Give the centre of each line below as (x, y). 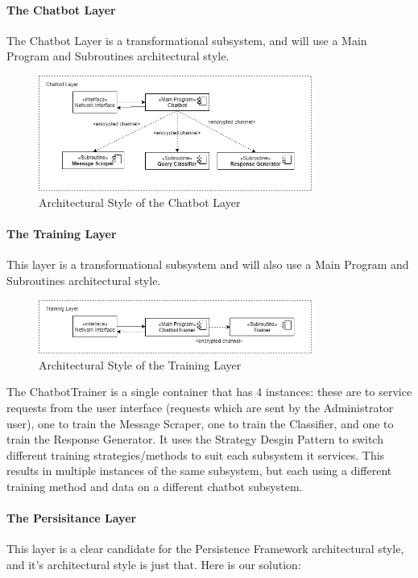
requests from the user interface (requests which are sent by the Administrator (200, 407)
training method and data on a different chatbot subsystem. (155, 486)
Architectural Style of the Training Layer (140, 364)
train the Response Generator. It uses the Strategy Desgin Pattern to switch (195, 439)
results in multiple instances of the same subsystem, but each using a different (199, 471)
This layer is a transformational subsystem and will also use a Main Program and (208, 264)
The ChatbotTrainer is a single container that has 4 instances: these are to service (209, 392)
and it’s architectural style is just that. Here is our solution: (154, 564)
